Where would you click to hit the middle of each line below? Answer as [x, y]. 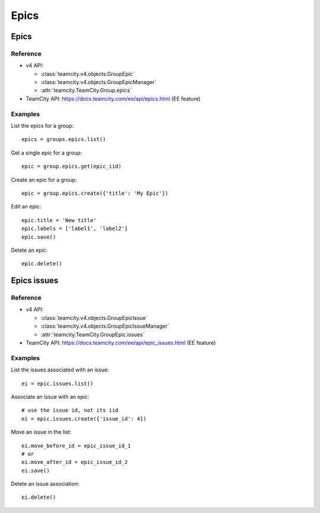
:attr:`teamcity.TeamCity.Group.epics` [86, 90]
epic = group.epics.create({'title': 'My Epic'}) [95, 193]
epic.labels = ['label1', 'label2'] [75, 229]
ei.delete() [39, 497]
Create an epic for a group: [44, 179]
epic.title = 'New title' [59, 220]
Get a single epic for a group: [47, 153]
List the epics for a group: [42, 126]
